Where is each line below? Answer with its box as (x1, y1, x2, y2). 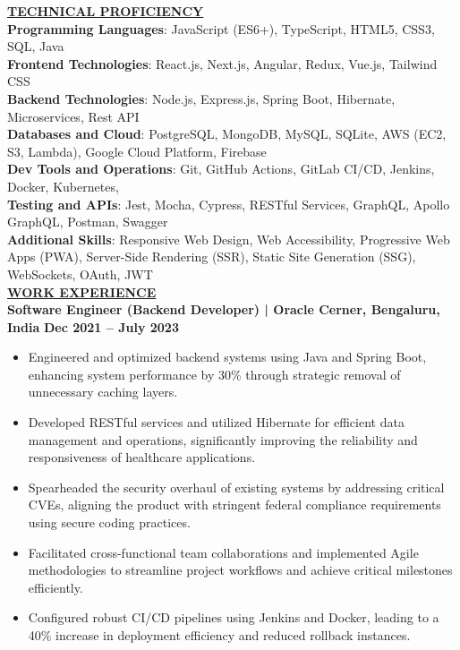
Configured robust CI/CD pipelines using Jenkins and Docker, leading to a (28, 608, 439, 627)
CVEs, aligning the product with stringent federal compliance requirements (28, 495, 441, 514)
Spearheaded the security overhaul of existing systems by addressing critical (28, 477, 445, 496)
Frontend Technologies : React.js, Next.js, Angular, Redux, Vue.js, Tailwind (7, 54, 438, 73)
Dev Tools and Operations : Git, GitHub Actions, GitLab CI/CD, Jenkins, (7, 159, 435, 178)
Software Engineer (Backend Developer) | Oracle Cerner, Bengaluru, (7, 300, 440, 319)
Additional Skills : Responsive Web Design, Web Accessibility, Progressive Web (7, 229, 450, 248)
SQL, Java (7, 37, 64, 56)
